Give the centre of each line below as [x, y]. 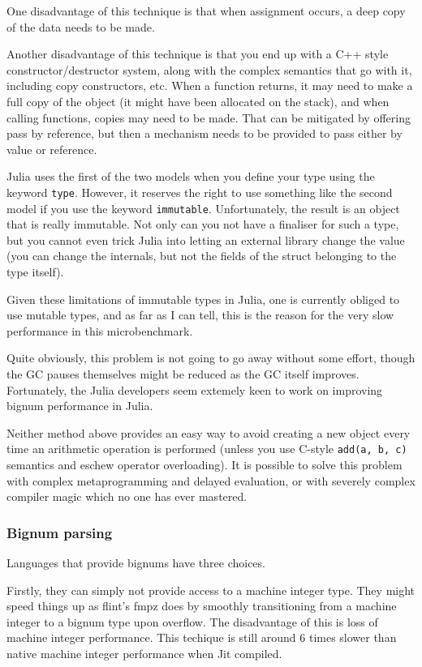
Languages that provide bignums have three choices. [136, 563]
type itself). [35, 272]
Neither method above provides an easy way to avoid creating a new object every [209, 432]
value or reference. [52, 149]
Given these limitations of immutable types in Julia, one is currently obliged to [203, 299]
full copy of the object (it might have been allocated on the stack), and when [198, 101]
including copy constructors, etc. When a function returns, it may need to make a [210, 86]
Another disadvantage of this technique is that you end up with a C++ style [198, 54]
